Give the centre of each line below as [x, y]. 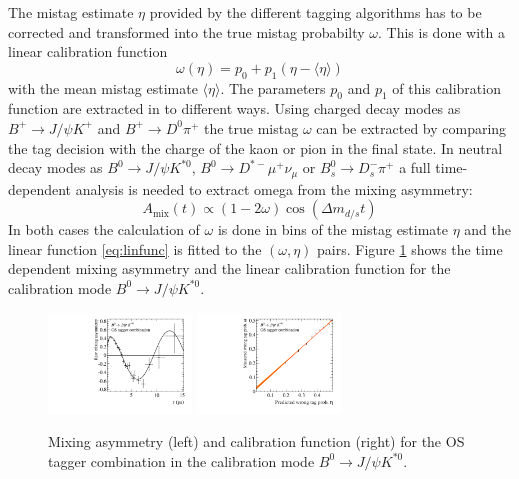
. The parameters [273, 87]
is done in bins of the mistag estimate [333, 229]
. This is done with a [441, 31]
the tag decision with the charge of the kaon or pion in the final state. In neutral [255, 147]
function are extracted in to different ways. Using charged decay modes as [234, 108]
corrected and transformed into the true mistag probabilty [186, 31]
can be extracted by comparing [411, 127]
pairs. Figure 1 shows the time [410, 248]
